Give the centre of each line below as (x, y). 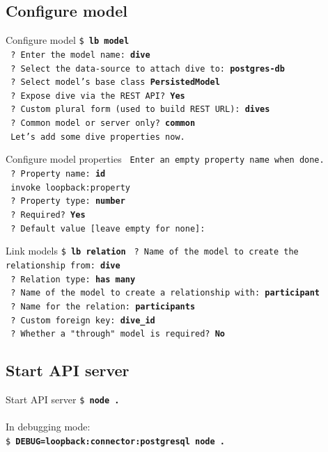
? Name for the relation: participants (103, 307)
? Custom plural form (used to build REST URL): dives (140, 110)
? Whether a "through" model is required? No (118, 334)
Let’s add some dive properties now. (98, 137)
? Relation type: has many (73, 279)
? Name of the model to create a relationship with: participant (165, 293)
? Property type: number (68, 201)
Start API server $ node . (63, 399)
